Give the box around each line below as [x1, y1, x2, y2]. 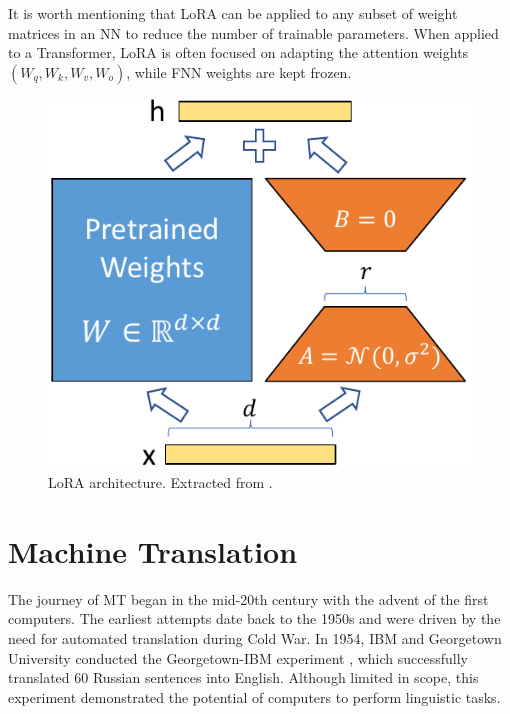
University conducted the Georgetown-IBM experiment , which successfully [8, 647, 468, 668]
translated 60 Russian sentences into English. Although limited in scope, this [8, 667, 479, 688]
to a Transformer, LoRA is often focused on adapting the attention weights [8, 42, 469, 63]
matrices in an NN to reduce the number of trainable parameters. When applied [8, 22, 499, 43]
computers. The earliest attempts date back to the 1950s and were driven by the [8, 608, 501, 629]
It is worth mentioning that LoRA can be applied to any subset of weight [8, 3, 458, 23]
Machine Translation [8, 530, 298, 571]
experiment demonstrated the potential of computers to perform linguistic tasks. [8, 686, 501, 707]
